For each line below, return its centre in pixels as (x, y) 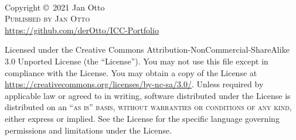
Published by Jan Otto (47, 18)
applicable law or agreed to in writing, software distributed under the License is (148, 95)
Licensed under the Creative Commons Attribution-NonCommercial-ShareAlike (147, 49)
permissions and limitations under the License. (88, 130)
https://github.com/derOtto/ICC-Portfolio (82, 30)
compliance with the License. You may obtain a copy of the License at (131, 72)
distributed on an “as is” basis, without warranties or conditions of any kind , (148, 107)
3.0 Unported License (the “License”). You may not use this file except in (137, 61)
